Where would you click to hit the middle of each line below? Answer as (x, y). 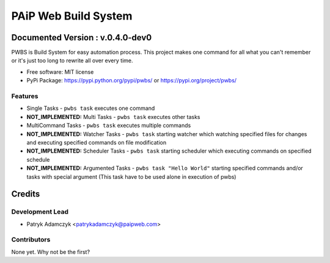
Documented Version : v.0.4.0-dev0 (82, 38)
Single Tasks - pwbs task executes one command (91, 108)
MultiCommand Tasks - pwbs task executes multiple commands (109, 126)
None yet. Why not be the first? (51, 252)
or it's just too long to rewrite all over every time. (72, 60)
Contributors (31, 240)
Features (25, 96)
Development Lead (40, 212)
